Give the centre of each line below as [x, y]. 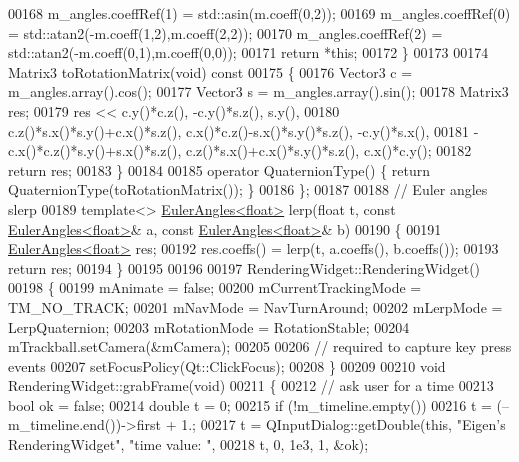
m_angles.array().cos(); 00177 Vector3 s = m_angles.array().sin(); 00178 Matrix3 [258, 91]
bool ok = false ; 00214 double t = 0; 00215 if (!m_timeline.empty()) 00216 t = [250, 404]
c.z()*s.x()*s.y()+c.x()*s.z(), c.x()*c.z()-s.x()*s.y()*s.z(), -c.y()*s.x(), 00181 [238, 130]
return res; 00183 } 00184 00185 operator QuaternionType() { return [219, 169]
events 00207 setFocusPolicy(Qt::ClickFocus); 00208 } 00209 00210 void [227, 365]
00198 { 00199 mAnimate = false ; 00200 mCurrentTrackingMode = [215, 287]
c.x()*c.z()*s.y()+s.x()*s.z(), [95, 150]
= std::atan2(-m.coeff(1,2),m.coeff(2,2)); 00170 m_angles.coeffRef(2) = [225, 32]
